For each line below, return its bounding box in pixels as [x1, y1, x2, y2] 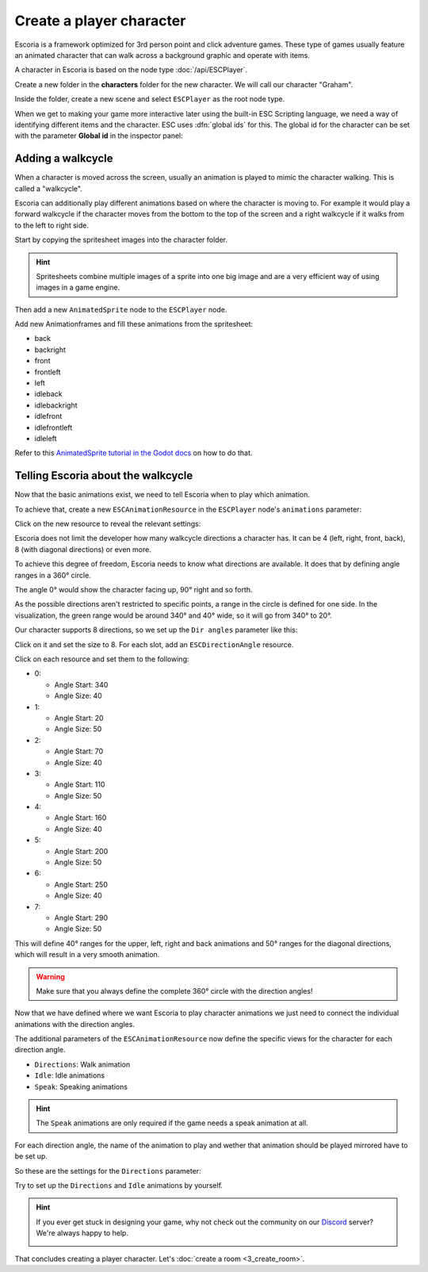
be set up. [14, 1151, 48, 1161]
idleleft [34, 434, 57, 443]
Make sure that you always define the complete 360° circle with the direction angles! [36, 986, 313, 995]
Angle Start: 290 [54, 913, 109, 922]
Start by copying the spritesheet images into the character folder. [14, 235, 227, 245]
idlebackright [34, 400, 78, 410]
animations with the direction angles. [14, 1019, 135, 1029]
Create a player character [14, 12, 186, 29]
